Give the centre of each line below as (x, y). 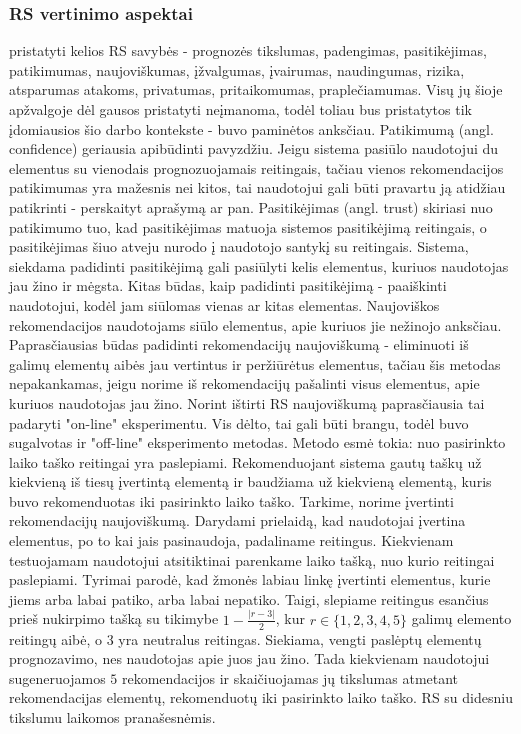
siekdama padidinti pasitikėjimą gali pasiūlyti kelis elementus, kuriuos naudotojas (259, 265)
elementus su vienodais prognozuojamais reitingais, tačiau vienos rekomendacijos (256, 167)
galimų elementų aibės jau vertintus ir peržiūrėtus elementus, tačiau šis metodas (255, 363)
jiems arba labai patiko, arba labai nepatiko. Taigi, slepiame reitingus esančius (249, 598)
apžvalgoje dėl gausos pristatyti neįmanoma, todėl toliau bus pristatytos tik (240, 109)
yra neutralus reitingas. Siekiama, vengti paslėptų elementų (300, 638)
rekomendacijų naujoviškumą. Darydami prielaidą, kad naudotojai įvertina (237, 520)
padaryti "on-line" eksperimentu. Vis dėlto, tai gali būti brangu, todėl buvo (239, 422)
